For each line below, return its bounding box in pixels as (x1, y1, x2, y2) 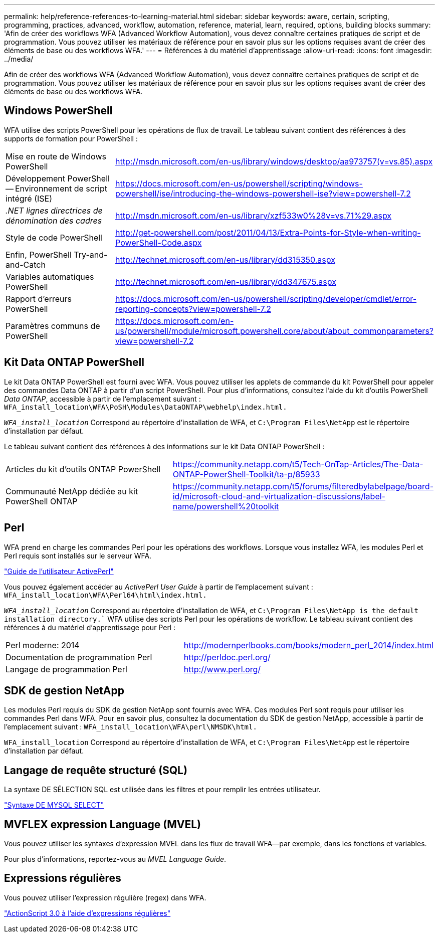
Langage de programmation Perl (6, 664, 127, 674)
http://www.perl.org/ (183, 664, 261, 674)
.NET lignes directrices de (6, 205, 103, 216)
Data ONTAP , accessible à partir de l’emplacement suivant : (4, 394, 201, 403)
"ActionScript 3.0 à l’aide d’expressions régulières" (4, 908, 171, 917)
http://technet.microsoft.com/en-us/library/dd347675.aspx (115, 276, 336, 287)
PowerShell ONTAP (6, 496, 78, 506)
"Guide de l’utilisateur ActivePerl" (4, 567, 114, 576)
